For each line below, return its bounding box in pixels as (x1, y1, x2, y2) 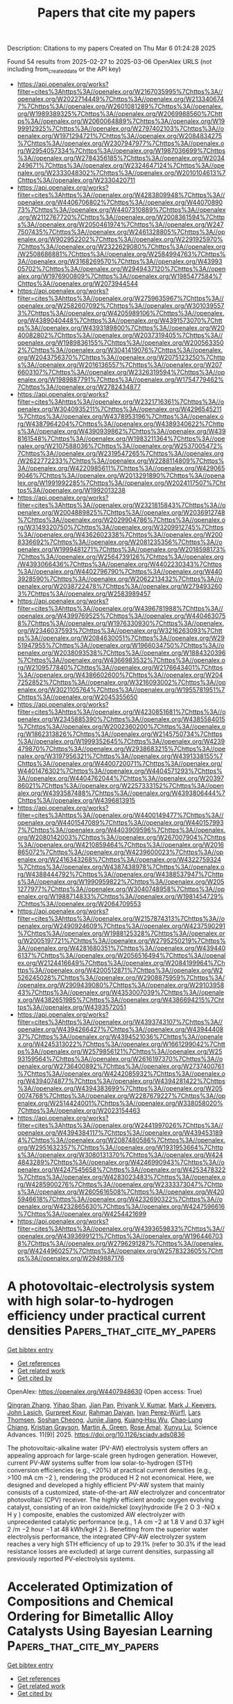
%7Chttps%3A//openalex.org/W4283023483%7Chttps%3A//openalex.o (17, 1172, 226, 1181)
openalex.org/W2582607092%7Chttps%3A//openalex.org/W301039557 (17, 301, 225, 310)
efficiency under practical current (7, 1308, 206, 1324)
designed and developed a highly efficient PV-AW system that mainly (7, 1480, 205, 1489)
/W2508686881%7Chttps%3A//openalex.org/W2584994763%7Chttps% (17, 249, 226, 258)
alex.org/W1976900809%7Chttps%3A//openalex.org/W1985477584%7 (17, 272, 223, 280)
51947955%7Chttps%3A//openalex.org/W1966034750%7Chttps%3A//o (17, 641, 225, 649)
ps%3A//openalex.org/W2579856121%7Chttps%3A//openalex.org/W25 (17, 1047, 223, 1056)
